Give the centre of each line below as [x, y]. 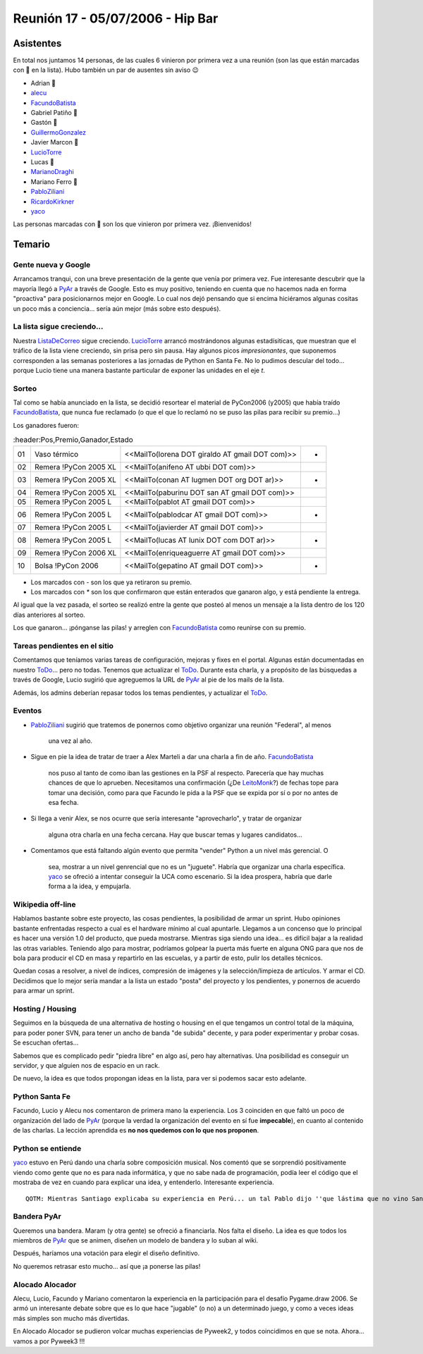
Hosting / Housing [45, 1009]
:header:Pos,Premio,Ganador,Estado [73, 440]
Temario [32, 244]
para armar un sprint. [44, 991]
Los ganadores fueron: [46, 425]
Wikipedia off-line [44, 904]
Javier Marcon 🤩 [55, 142]
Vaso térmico [56, 454]
